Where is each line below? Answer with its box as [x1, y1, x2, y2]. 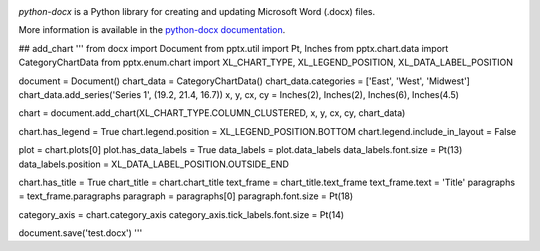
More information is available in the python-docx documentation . [18, 24, 286, 36]
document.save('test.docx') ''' [18, 227, 143, 239]
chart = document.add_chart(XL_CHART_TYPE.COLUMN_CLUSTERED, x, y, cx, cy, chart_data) [18, 107, 406, 119]
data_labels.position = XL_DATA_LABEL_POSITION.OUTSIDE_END [18, 158, 290, 170]
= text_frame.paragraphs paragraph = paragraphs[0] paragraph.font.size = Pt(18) [18, 190, 354, 202]
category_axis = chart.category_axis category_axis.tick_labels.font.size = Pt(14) [18, 208, 345, 220]
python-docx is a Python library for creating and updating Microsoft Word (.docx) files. [18, 6, 375, 17]
